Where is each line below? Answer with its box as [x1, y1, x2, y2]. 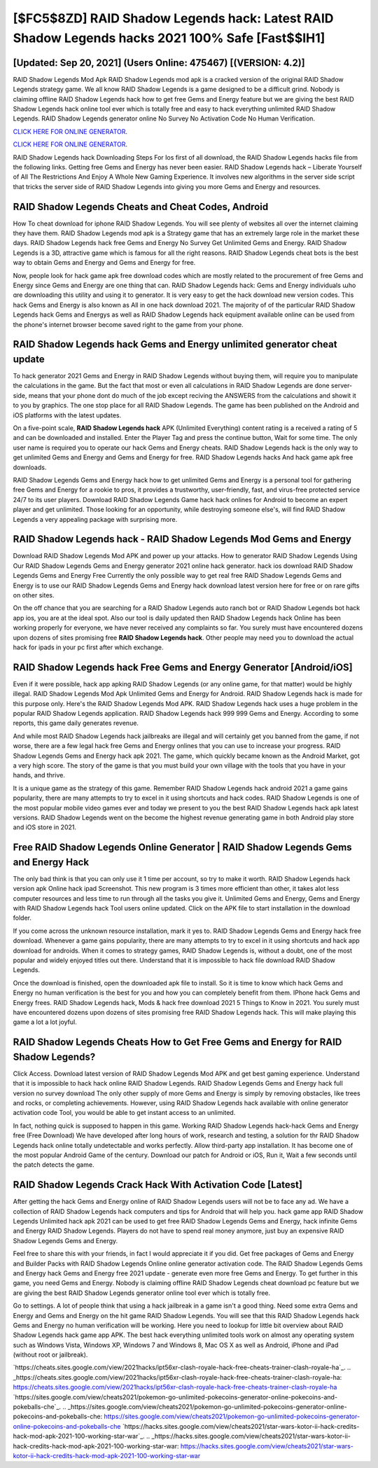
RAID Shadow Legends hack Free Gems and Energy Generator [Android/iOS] [13, 661, 353, 673]
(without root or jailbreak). [13, 1350, 88, 1359]
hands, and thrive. [13, 771, 66, 780]
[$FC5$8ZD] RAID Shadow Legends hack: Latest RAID [13, 11, 334, 26]
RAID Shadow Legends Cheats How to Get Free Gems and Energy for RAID [13, 1037, 342, 1048]
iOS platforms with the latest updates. [13, 410, 122, 420]
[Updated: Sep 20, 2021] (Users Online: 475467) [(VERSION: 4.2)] [13, 57, 306, 69]
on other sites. [13, 591, 55, 600]
